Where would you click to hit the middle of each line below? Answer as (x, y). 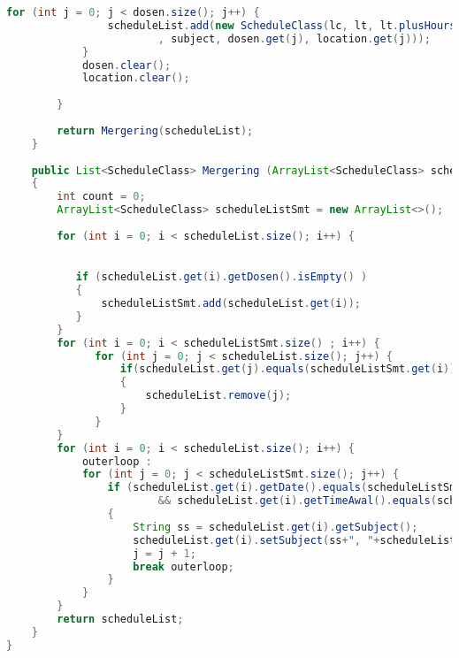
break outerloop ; (184, 566)
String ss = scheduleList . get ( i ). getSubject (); (275, 527)
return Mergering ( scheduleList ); (155, 130)
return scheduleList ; (120, 620)
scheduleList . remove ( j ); (218, 396)
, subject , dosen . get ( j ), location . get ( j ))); (294, 38)
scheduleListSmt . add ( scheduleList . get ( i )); (231, 304)
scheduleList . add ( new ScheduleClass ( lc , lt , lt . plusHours (282, 25)
